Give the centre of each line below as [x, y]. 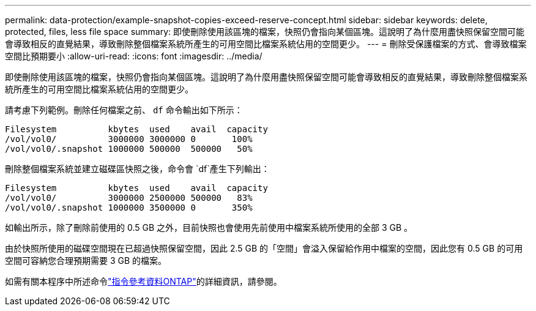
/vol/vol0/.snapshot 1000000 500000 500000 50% [129, 149]
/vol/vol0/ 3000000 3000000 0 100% [129, 139]
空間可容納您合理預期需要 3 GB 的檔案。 [86, 260]
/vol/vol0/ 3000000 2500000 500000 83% [129, 198]
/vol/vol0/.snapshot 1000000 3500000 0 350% [129, 208]
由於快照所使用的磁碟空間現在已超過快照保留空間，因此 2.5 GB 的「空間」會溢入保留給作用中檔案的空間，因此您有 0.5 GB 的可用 [264, 248]
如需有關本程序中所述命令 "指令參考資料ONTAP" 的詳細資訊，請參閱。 [143, 281]
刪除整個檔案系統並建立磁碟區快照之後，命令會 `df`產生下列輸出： [137, 169]
